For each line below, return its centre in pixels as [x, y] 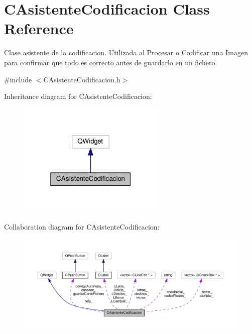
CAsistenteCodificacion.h [82, 79]
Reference [39, 28]
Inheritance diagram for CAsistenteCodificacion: [78, 96]
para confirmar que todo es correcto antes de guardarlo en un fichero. [111, 62]
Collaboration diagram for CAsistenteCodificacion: [82, 227]
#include [18, 79]
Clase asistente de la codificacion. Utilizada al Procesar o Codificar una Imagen [126, 52]
